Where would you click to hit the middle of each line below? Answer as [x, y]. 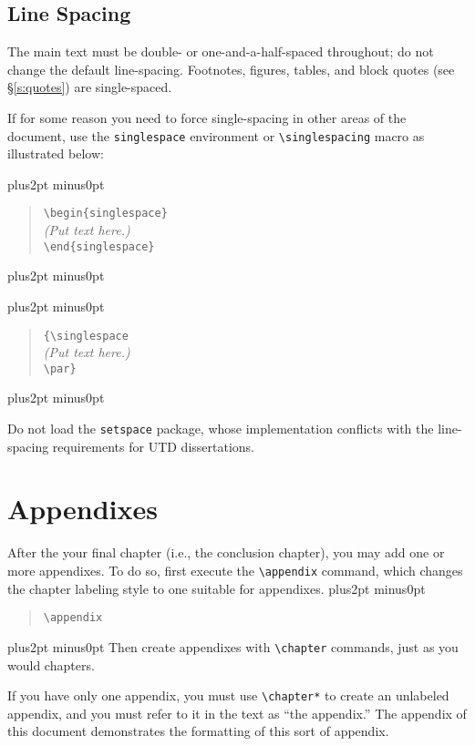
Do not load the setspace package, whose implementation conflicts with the [221, 429]
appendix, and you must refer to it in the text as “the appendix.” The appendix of [237, 713]
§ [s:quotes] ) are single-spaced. [90, 87]
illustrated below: [56, 153]
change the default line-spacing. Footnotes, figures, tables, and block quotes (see [231, 69]
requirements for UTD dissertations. [154, 446]
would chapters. [51, 664]
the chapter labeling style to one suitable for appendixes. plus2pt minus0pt [217, 588]
